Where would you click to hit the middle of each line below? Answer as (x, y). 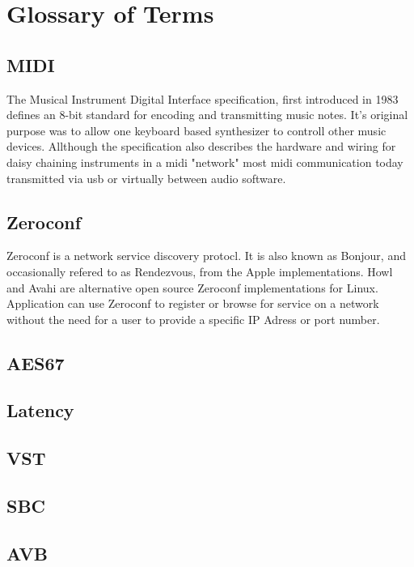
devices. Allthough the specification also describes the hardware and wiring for (201, 146)
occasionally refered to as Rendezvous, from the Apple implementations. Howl (200, 271)
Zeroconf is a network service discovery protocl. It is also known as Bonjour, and (206, 256)
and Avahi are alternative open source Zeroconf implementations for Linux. (192, 287)
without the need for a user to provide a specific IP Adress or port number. (193, 319)
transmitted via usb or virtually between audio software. (146, 178)
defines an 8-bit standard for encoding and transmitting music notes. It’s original (207, 115)
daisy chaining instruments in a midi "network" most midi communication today (205, 162)
